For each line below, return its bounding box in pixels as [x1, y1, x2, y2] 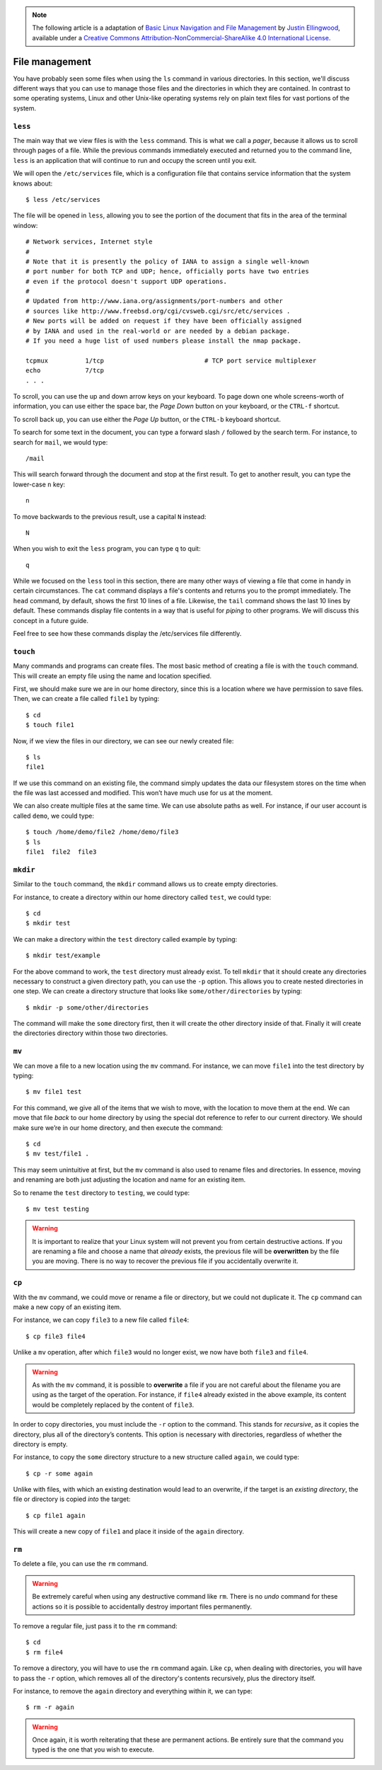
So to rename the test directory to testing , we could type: [13, 1188, 190, 1197]
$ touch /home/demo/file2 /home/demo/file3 [25, 828, 179, 836]
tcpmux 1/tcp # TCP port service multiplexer [25, 356, 317, 365]
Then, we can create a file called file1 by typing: [13, 695, 160, 703]
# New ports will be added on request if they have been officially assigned [25, 317, 302, 325]
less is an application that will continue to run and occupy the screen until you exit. [13, 156, 257, 164]
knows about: [13, 179, 53, 188]
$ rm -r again [25, 1703, 74, 1711]
